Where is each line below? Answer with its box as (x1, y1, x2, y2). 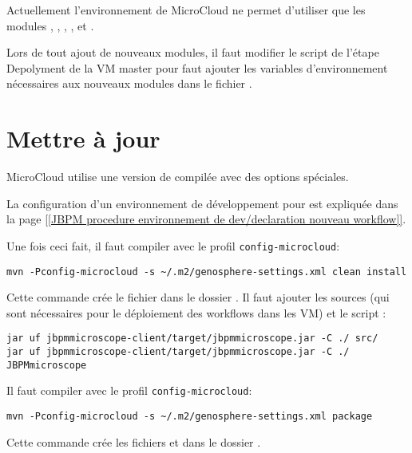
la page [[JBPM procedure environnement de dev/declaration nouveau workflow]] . (6, 211, 406, 227)
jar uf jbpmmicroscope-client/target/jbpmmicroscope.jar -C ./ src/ (6, 333, 378, 345)
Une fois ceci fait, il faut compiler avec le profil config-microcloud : (6, 237, 340, 254)
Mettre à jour (6, 122, 160, 155)
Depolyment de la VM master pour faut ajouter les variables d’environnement (6, 59, 388, 76)
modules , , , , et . (6, 17, 94, 33)
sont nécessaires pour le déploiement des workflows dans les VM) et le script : (6, 304, 386, 321)
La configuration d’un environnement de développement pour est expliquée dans (6, 195, 398, 211)
